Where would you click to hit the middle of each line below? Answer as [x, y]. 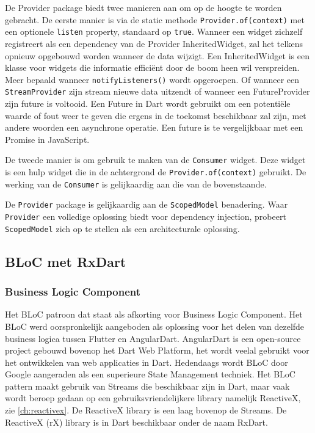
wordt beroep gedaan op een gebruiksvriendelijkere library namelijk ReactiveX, [153, 398]
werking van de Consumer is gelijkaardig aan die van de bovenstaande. [136, 184]
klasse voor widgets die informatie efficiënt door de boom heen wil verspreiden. [152, 67]
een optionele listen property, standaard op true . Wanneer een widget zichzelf [154, 31]
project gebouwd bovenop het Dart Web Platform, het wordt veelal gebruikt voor [157, 350]
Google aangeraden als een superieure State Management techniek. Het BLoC [150, 374]
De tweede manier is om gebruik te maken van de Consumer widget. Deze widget [155, 160]
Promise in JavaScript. [47, 139]
